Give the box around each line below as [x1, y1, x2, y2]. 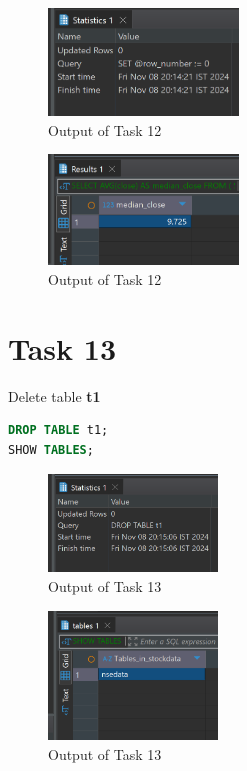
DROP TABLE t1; [8, 423, 109, 438]
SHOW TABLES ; [8, 442, 94, 457]
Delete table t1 [8, 385, 101, 406]
